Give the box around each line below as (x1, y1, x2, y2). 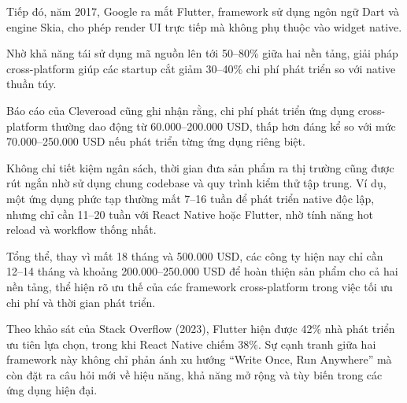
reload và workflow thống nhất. (6, 221, 157, 238)
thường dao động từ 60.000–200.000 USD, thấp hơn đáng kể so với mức (51, 117, 396, 134)
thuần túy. (6, 76, 57, 92)
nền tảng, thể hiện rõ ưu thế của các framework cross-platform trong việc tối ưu (6, 278, 393, 294)
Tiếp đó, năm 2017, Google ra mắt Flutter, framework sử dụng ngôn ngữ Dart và (6, 3, 399, 19)
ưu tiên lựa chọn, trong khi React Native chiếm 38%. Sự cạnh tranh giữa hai (6, 335, 376, 352)
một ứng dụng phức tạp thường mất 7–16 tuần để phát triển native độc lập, (6, 190, 375, 206)
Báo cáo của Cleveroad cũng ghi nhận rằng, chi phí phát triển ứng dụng (6, 102, 355, 118)
